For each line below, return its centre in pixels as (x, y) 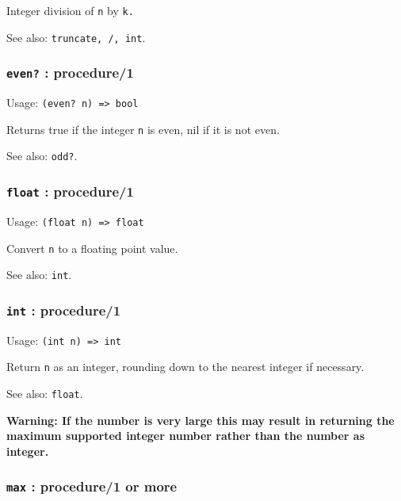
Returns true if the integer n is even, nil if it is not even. (143, 129)
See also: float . (45, 393)
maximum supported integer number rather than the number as (186, 436)
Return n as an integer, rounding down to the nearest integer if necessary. (185, 367)
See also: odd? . (42, 156)
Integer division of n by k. (70, 10)
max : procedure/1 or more (92, 486)
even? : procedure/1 (70, 73)
